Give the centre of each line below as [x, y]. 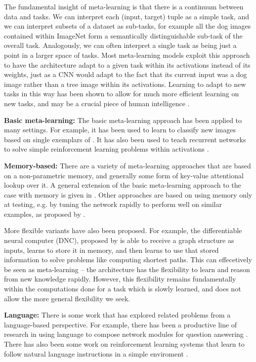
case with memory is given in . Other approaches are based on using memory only [128, 194]
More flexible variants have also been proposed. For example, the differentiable [123, 230]
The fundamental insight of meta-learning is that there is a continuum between [124, 6]
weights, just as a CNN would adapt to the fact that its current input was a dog [126, 74]
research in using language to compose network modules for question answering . [126, 334]
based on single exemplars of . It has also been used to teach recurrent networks [125, 139]
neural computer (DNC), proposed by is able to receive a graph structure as [119, 240]
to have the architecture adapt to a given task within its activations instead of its [127, 64]
